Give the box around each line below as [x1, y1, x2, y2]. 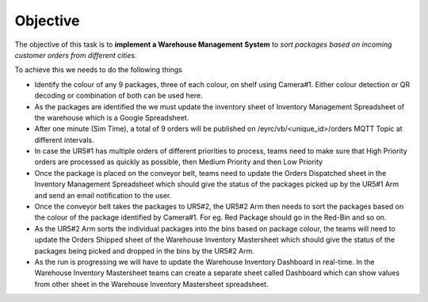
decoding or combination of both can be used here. [34, 91, 203, 101]
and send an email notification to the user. [34, 190, 172, 200]
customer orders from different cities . [14, 50, 137, 59]
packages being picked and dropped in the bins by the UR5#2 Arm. [34, 246, 255, 255]
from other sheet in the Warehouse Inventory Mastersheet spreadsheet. [34, 279, 269, 289]
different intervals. [34, 135, 94, 144]
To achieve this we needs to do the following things [14, 65, 182, 75]
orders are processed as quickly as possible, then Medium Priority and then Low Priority [34, 157, 323, 166]
